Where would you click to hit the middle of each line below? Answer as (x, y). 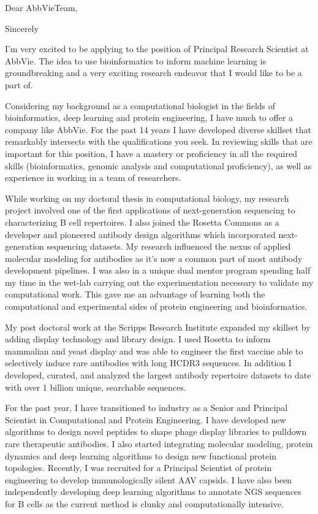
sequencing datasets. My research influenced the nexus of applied (169, 246)
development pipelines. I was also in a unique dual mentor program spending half (158, 270)
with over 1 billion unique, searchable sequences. (96, 387)
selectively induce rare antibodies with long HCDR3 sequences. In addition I (148, 363)
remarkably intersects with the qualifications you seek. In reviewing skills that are (159, 141)
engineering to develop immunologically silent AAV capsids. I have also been (149, 479)
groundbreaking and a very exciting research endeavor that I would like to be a (153, 73)
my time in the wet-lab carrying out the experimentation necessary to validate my (159, 282)
